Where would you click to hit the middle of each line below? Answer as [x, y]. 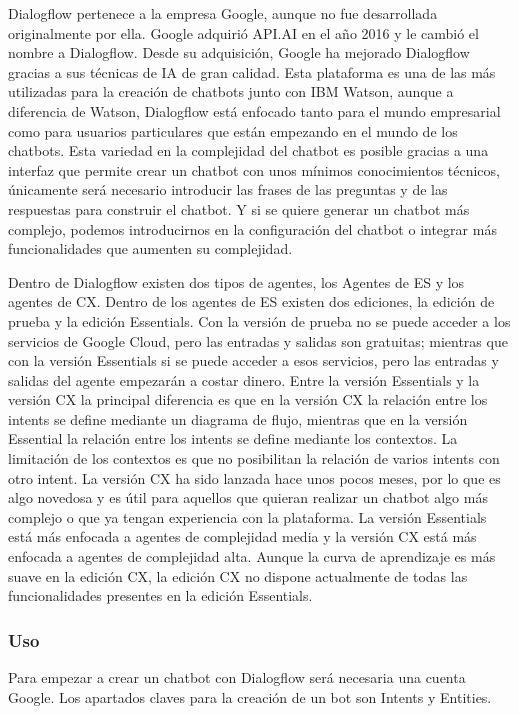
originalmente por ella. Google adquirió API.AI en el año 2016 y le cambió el [243, 32]
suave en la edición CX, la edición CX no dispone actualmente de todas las [238, 575]
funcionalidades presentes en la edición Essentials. [160, 595]
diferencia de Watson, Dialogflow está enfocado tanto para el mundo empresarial [254, 110]
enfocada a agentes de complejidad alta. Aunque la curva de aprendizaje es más [252, 556]
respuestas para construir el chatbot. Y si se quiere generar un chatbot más [239, 208]
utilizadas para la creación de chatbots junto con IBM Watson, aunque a [231, 91]
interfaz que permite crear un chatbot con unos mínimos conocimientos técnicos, [254, 169]
